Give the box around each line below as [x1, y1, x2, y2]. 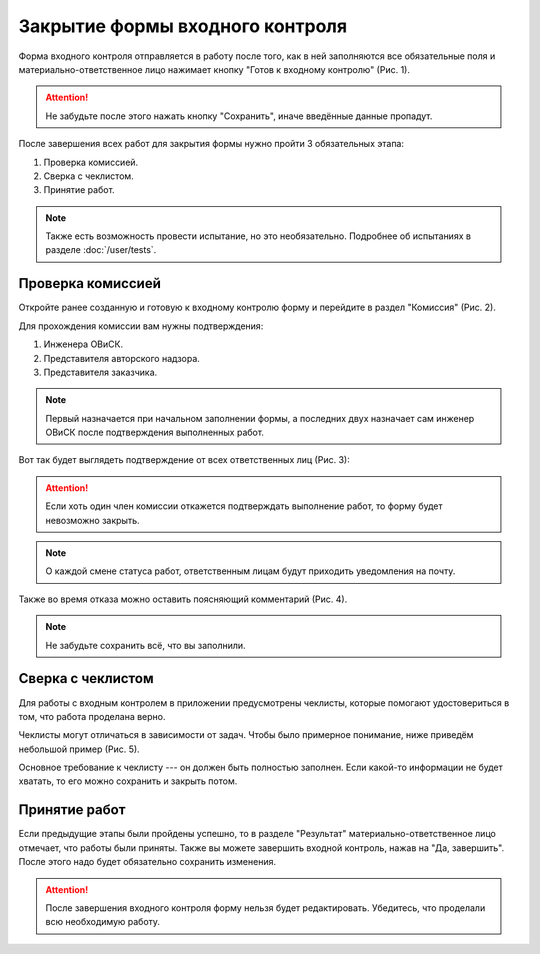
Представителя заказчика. [43, 366, 158, 378]
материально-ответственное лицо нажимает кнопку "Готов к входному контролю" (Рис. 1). [18, 63, 410, 75]
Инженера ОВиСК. [43, 338, 124, 350]
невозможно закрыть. [45, 514, 140, 526]
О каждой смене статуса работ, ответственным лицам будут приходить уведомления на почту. [45, 565, 456, 577]
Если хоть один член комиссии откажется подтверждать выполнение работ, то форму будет [45, 500, 444, 512]
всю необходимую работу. [45, 916, 160, 928]
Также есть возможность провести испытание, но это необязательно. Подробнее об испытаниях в [45, 230, 472, 242]
